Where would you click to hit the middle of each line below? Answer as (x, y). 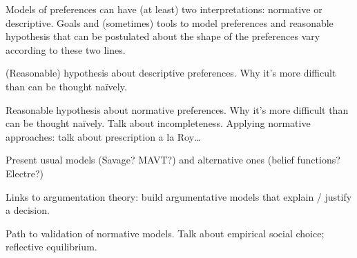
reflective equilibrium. (51, 247)
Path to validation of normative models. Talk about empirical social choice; (165, 233)
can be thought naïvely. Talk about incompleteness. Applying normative (158, 123)
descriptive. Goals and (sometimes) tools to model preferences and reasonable (170, 22)
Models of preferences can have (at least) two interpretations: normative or (164, 9)
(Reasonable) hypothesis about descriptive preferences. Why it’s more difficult (171, 73)
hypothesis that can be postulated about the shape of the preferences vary (163, 36)
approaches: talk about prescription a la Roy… (103, 136)
